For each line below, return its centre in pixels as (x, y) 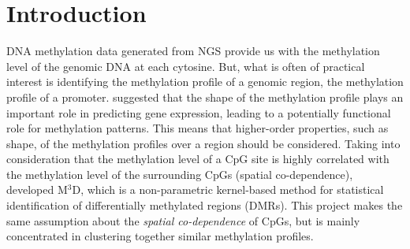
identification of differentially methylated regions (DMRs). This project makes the (205, 205)
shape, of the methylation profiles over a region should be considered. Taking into (203, 143)
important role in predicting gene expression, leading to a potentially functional (199, 112)
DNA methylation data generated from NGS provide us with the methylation (193, 51)
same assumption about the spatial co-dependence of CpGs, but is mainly (183, 220)
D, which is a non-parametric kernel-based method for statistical (228, 190)
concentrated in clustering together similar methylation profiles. (160, 236)
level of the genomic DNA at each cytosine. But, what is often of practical (186, 66)
